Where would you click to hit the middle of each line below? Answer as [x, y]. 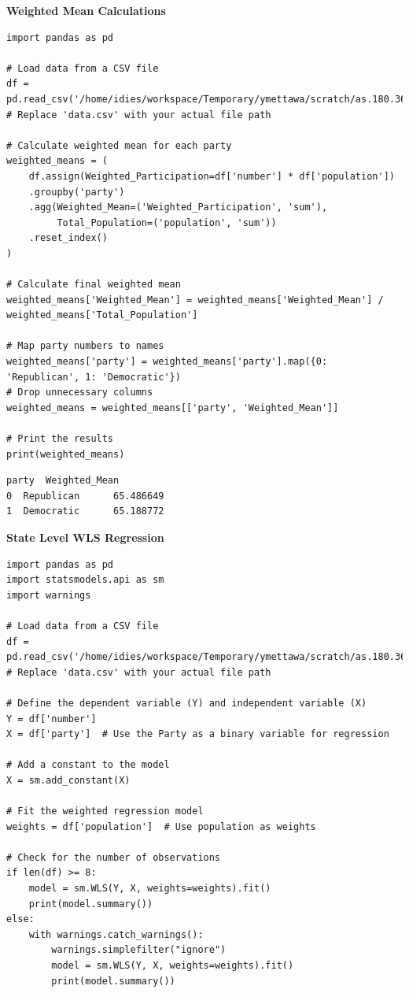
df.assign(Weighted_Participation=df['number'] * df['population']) [212, 176]
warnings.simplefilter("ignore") [139, 950]
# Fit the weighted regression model [105, 811]
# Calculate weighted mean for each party [119, 145]
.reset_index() [68, 238]
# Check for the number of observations [114, 857]
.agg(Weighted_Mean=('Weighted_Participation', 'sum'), [178, 207]
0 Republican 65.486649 [85, 496]
